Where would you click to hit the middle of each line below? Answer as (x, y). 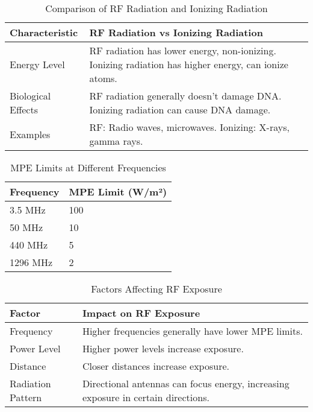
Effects (24, 109)
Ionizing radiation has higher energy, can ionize (189, 64)
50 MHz (26, 227)
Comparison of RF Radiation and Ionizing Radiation (156, 8)
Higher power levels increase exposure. (163, 348)
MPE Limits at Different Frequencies (88, 167)
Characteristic (44, 32)
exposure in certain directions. (146, 397)
